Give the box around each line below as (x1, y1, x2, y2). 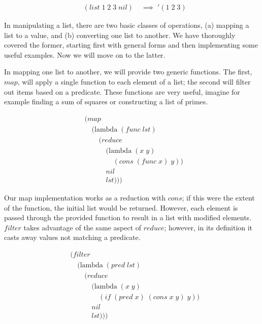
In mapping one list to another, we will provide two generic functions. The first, (4, 66, 252, 77)
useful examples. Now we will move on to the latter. (4, 49, 166, 60)
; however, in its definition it (164, 222, 253, 232)
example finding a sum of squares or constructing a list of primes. (4, 96, 208, 107)
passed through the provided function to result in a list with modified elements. (4, 212, 252, 223)
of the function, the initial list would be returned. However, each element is (4, 202, 238, 213)
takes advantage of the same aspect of (23, 222, 142, 232)
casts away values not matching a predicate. (4, 232, 141, 242)
